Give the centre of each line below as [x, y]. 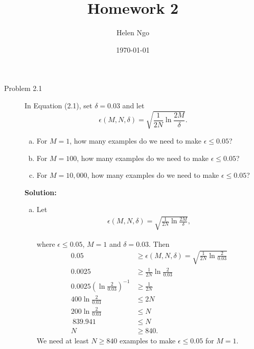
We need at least [63, 341]
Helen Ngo [133, 32]
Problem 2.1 [23, 88]
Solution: [41, 192]
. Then [159, 243]
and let [133, 105]
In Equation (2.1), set [59, 105]
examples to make [147, 341]
